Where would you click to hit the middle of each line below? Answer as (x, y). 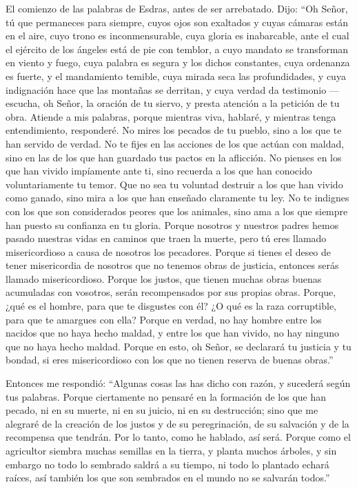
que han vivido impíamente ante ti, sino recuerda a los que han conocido (159, 171)
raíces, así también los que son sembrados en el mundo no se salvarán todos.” (168, 478)
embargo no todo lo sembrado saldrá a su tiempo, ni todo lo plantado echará (167, 464)
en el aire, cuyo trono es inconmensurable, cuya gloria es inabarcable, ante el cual (177, 36)
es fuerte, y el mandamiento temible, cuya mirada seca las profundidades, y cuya (176, 76)
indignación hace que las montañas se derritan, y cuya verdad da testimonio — (172, 89)
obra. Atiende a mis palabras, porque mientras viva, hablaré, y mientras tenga (171, 116)
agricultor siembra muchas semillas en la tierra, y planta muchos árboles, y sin (171, 450)
